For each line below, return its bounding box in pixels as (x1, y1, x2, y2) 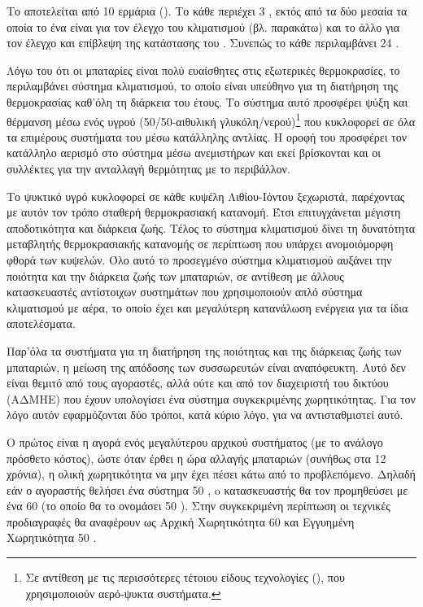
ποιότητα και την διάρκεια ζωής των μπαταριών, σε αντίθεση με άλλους (7, 267, 344, 284)
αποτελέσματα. (7, 315, 76, 332)
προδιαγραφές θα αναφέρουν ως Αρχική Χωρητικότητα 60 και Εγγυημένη (7, 513, 355, 530)
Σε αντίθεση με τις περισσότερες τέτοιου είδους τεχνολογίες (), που (25, 569, 345, 586)
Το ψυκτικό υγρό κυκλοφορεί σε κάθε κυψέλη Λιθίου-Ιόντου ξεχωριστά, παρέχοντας (7, 187, 405, 204)
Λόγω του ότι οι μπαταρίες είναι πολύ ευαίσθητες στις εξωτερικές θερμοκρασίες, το (7, 61, 400, 78)
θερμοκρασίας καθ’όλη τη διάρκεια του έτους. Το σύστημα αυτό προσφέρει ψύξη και (7, 93, 408, 110)
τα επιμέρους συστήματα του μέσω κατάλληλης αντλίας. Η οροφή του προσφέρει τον (7, 128, 408, 145)
